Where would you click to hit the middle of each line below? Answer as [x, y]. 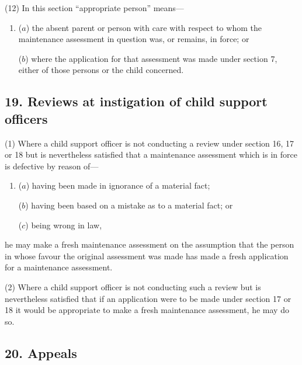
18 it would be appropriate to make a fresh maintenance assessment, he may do [147, 310]
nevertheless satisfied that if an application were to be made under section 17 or [148, 298]
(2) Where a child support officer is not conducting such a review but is [133, 286]
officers [26, 118]
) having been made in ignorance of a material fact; [118, 185]
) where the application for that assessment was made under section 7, [151, 58]
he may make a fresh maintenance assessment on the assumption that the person [150, 244]
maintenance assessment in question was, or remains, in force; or [134, 39]
